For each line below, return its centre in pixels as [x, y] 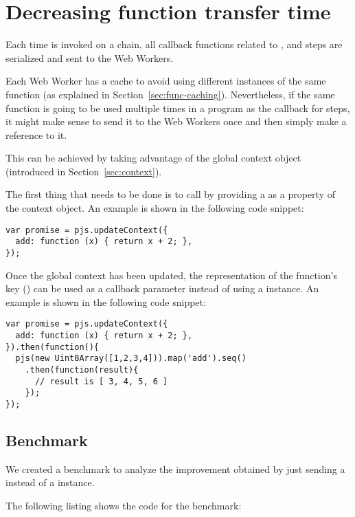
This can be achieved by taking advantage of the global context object [153, 158]
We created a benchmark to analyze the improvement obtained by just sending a [175, 469]
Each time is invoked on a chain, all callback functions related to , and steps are [174, 44]
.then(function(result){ [82, 370]
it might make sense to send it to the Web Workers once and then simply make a [176, 121]
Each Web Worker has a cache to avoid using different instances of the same [166, 81]
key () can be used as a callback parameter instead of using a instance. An [162, 288]
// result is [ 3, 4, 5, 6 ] [101, 381]
